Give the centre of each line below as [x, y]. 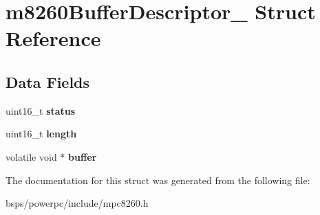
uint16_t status [41, 110]
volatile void [31, 156]
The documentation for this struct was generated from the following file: [158, 180]
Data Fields [48, 81]
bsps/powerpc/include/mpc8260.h [77, 203]
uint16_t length [41, 134]
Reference [53, 38]
